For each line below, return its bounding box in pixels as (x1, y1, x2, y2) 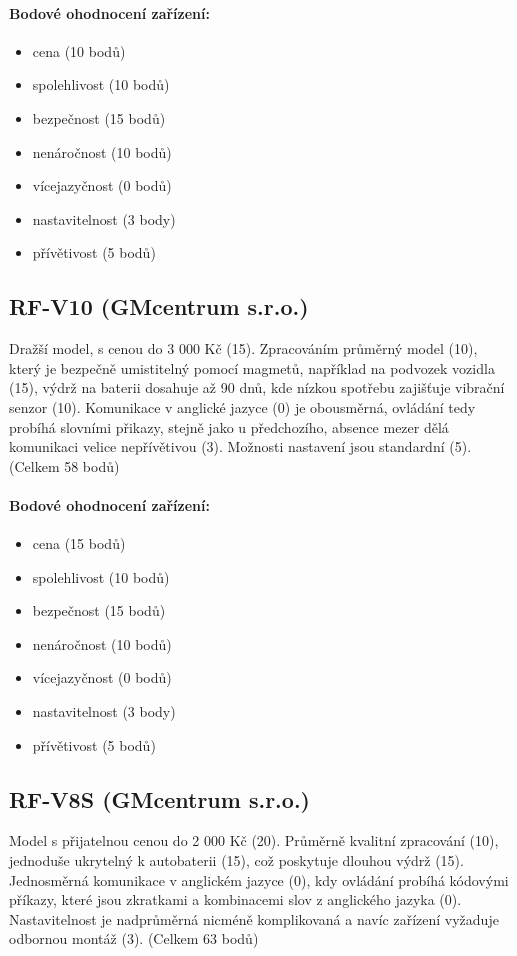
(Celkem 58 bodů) (9, 455, 120, 476)
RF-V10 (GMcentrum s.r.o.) (9, 291, 309, 322)
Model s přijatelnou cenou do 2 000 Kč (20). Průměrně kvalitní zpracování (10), (9, 830, 499, 851)
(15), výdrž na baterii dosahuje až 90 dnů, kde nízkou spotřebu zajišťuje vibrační (9, 377, 505, 398)
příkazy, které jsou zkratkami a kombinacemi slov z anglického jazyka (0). (9, 889, 462, 910)
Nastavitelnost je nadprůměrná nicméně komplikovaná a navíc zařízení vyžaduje (9, 908, 499, 929)
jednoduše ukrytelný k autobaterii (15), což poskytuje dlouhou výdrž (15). (9, 850, 464, 871)
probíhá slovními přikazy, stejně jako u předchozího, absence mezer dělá (9, 416, 449, 437)
